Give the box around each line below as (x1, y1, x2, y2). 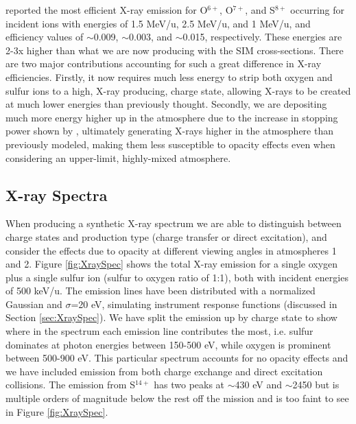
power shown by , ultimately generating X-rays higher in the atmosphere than (5, 123, 333, 138)
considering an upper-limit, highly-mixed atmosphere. (5, 150, 231, 165)
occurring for (290, 3, 344, 16)
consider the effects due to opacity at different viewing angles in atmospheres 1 (5, 243, 337, 257)
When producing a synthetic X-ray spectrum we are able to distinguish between (5, 216, 342, 231)
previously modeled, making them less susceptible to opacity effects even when (5, 137, 335, 151)
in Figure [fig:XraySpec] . (5, 404, 108, 419)
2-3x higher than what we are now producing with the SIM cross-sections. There (5, 43, 344, 57)
